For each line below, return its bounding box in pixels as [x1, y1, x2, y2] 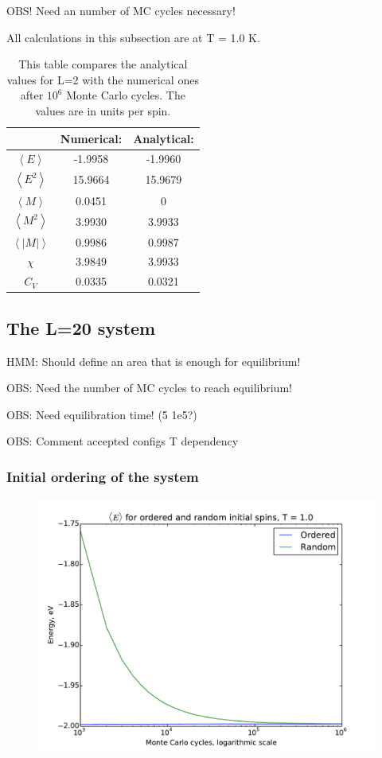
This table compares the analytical [18, 56, 188, 72]
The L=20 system [6, 315, 156, 340]
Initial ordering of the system [6, 466, 199, 486]
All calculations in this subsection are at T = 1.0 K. [6, 29, 260, 45]
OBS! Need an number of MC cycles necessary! [6, 2, 236, 18]
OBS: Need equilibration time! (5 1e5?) [6, 406, 197, 422]
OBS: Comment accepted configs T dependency [6, 433, 239, 449]
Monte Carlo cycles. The [66, 87, 185, 103]
